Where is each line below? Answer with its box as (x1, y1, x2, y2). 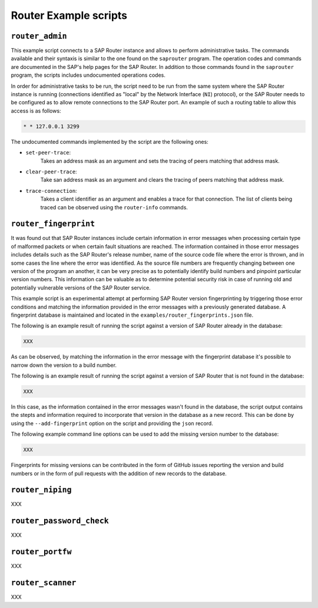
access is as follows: (11, 107, 61, 114)
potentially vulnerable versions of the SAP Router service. (11, 284, 151, 291)
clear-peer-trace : (25, 168, 77, 175)
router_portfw (11, 547, 72, 557)
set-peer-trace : (25, 149, 71, 156)
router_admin (11, 31, 67, 41)
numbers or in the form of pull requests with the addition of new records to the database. (11, 469, 227, 477)
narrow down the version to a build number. (11, 361, 117, 369)
